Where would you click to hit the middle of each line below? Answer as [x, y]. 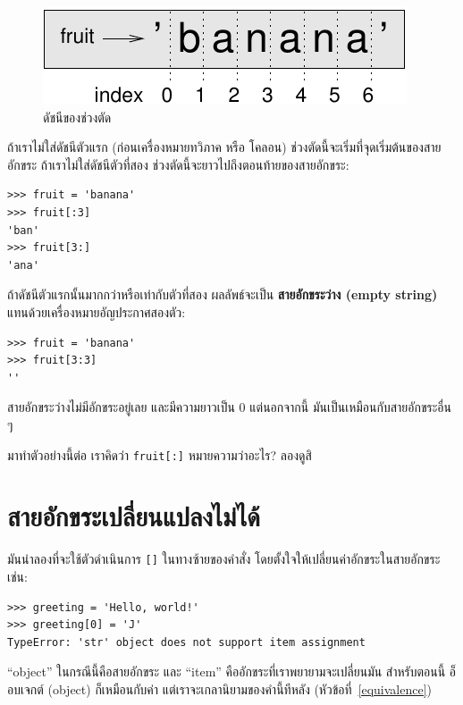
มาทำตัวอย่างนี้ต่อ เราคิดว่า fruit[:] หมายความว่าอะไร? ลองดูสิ [160, 454]
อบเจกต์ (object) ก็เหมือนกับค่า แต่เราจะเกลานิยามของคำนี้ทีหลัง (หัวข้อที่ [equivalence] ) [219, 688]
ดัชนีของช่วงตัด [77, 117]
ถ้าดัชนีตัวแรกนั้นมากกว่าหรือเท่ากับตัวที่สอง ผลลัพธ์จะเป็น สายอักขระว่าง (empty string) [223, 294]
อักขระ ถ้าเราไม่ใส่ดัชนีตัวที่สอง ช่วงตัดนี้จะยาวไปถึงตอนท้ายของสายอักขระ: [178, 164]
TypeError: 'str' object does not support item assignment [186, 642]
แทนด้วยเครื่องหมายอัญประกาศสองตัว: [97, 311]
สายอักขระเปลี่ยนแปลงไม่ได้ [134, 516]
